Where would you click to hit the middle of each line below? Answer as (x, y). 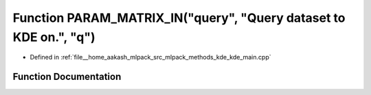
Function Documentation (67, 77)
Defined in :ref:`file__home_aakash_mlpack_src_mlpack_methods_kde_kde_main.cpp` (150, 57)
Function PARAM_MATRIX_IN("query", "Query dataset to (179, 18)
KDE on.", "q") (54, 37)
